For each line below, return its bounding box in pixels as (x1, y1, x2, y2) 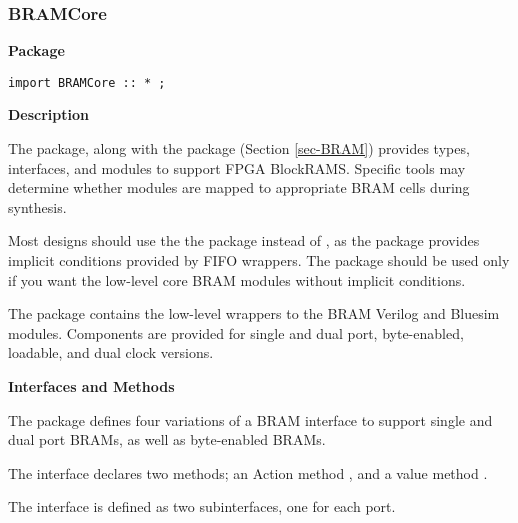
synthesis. (8, 196, 67, 217)
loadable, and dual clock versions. (8, 342, 214, 363)
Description (8, 104, 90, 125)
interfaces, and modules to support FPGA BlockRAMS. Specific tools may (8, 157, 466, 178)
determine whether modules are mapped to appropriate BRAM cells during (8, 177, 470, 198)
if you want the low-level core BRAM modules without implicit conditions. (8, 269, 466, 290)
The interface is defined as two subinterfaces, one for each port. (8, 496, 396, 517)
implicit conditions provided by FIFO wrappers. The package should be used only (8, 250, 510, 271)
